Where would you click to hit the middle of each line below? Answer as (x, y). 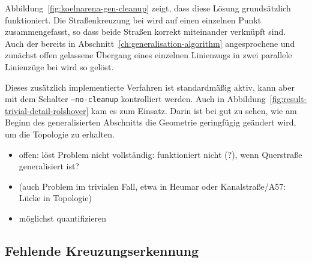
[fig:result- (288, 99)
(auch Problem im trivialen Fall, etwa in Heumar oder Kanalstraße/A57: (152, 186)
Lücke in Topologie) (55, 198)
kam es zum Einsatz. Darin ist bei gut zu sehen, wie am (194, 110)
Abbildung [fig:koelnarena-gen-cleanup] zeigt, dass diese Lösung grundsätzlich (148, 8)
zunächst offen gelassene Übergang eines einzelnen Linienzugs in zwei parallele (148, 55)
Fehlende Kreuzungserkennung (102, 250)
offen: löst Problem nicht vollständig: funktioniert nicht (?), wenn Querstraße (160, 154)
